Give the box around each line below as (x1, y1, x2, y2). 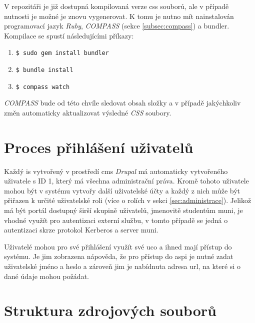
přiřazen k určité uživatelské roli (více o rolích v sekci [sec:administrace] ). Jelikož (4, 195, 251, 205)
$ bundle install (15, 66, 73, 74)
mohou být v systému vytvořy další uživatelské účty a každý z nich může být (4, 185, 240, 195)
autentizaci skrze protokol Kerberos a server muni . (4, 224, 158, 235)
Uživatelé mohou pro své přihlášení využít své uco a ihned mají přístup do (4, 241, 232, 251)
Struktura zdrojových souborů (4, 300, 216, 320)
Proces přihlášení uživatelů (4, 136, 193, 157)
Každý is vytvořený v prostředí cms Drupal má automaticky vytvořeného (4, 165, 228, 176)
